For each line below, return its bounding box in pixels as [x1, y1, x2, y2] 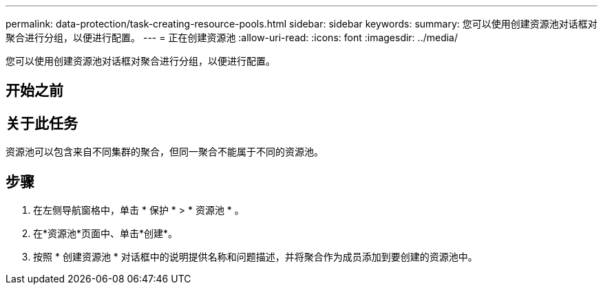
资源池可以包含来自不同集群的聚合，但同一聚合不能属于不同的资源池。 [6, 146, 324, 158]
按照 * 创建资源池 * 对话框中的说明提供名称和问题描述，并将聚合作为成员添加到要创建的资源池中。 [33, 251, 478, 263]
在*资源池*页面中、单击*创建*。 [33, 227, 178, 240]
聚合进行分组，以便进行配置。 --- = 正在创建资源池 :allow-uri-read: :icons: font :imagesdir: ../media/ [6, 32, 458, 43]
